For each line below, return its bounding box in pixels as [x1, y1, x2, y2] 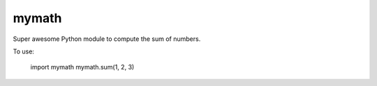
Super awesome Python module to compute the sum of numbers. [13, 35, 201, 43]
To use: [13, 47, 35, 55]
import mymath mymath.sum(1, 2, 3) [30, 63, 135, 71]
